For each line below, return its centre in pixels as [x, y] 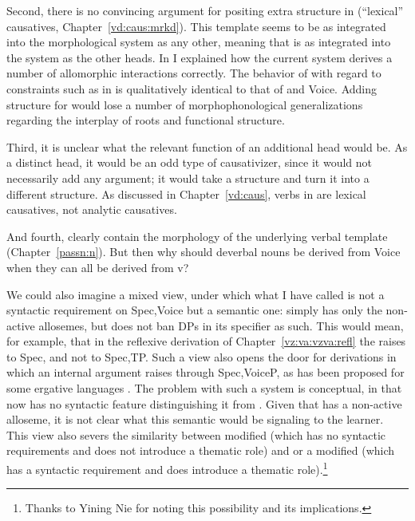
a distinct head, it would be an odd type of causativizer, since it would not [190, 162]
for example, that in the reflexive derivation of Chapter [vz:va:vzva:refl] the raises [206, 341]
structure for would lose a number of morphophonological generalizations [185, 104]
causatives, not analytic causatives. [92, 209]
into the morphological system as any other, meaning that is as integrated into [199, 42]
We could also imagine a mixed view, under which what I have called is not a [196, 294]
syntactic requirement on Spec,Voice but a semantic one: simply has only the [194, 310]
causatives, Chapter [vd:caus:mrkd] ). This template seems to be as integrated [196, 26]
